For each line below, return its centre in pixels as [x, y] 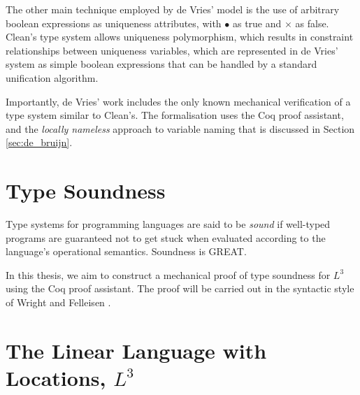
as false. [312, 23]
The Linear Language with [136, 350]
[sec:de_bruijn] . [39, 142]
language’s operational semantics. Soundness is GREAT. [126, 251]
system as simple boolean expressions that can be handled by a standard [161, 64]
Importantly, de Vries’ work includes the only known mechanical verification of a [178, 101]
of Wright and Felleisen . [58, 302]
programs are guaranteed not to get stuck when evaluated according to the [166, 237]
